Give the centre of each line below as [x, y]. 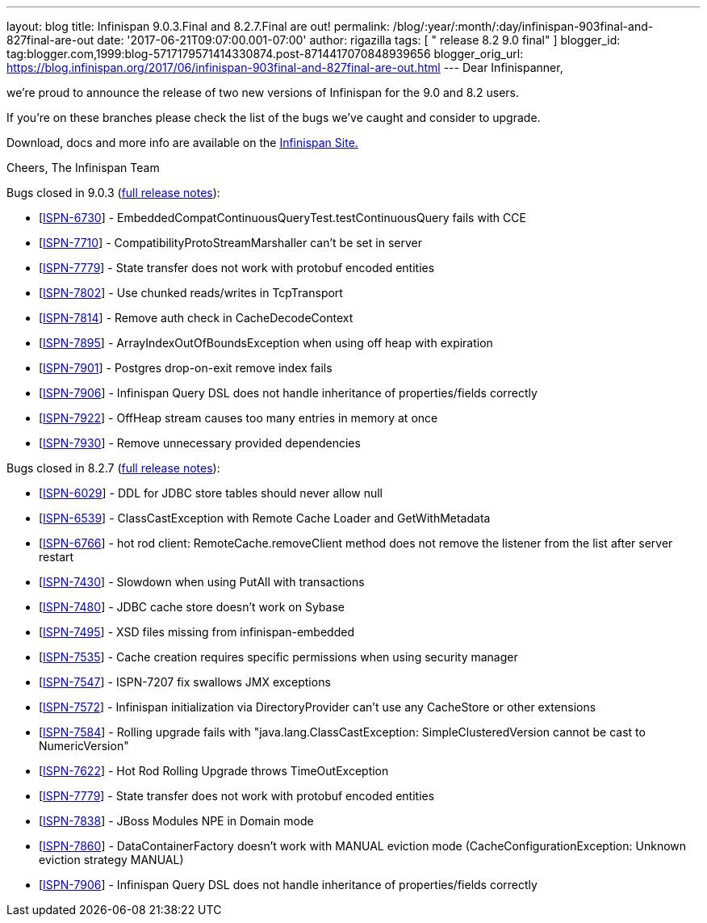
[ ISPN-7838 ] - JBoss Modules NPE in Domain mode [176, 821]
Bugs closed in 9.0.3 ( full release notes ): [113, 193]
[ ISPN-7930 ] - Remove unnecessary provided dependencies [200, 443]
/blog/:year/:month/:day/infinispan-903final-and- [523, 26]
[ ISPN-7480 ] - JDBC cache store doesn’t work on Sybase [192, 607]
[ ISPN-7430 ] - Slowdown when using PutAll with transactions [202, 582]
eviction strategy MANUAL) [111, 860]
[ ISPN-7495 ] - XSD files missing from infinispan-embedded [197, 632]
